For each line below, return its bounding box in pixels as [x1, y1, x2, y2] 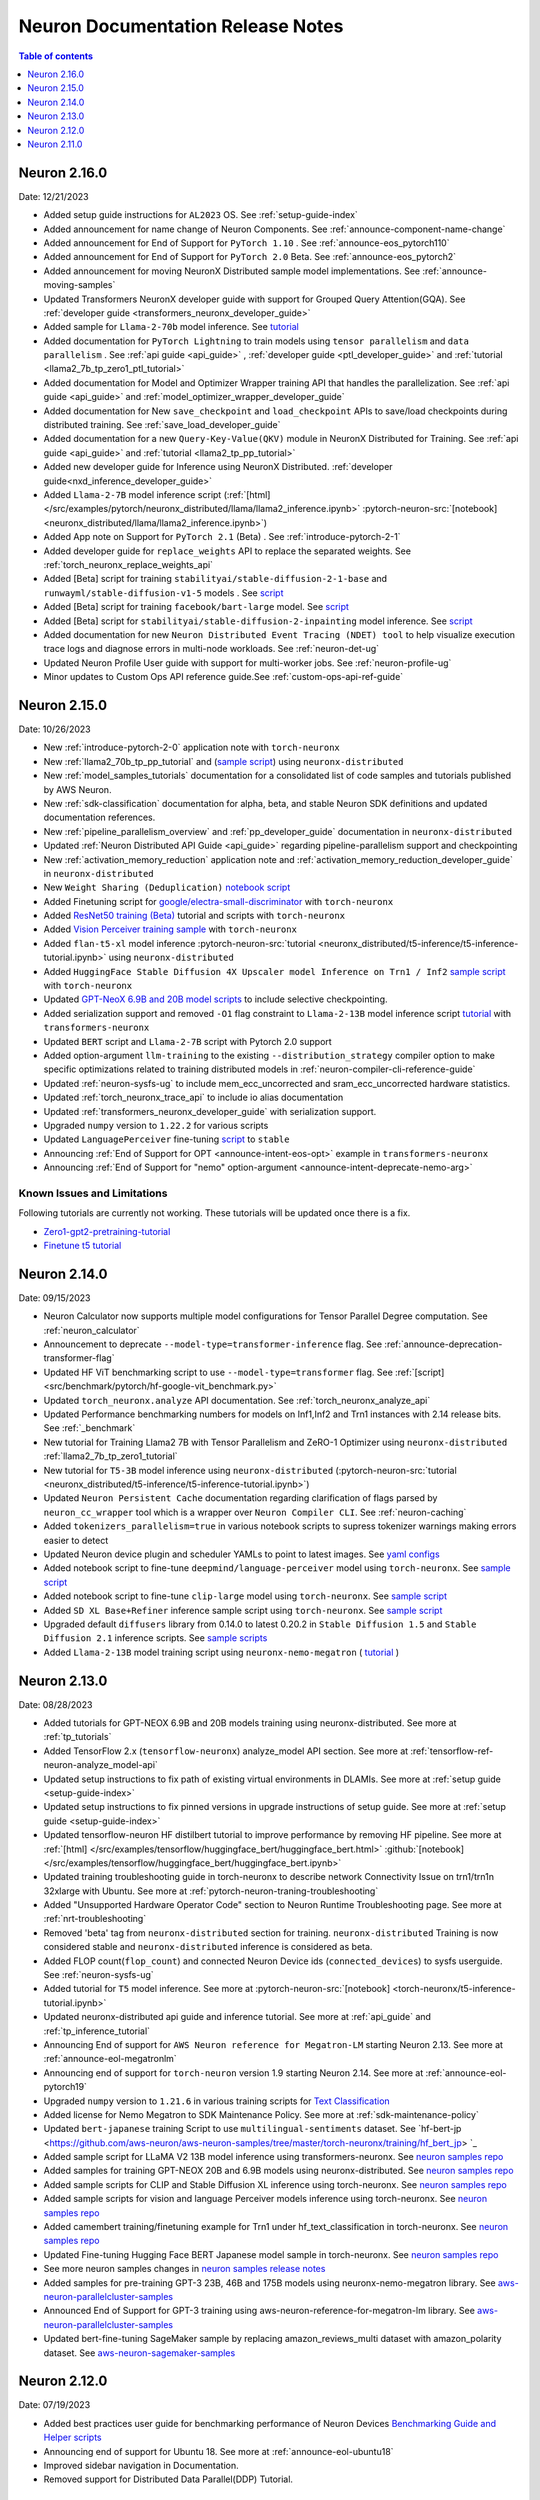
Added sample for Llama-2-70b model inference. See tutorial [43, 321, 300, 333]
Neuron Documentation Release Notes [18, 15, 344, 37]
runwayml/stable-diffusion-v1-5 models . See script [43, 586, 284, 599]
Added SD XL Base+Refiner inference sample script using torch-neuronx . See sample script [43, 1604, 443, 1616]
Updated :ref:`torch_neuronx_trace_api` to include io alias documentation [43, 1091, 344, 1104]
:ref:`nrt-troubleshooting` [43, 1913, 147, 1925]
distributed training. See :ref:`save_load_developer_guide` [43, 419, 281, 431]
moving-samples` [43, 279, 116, 291]
